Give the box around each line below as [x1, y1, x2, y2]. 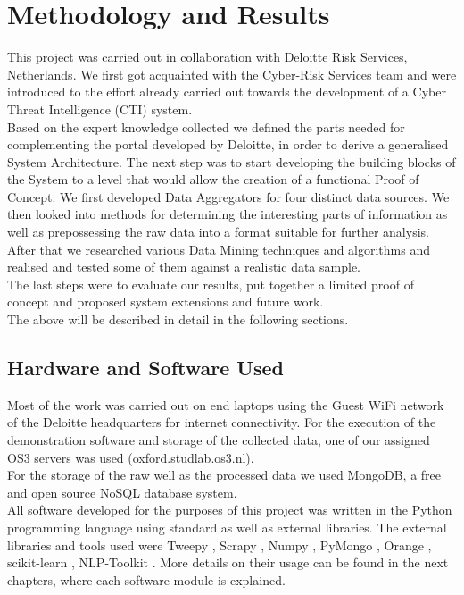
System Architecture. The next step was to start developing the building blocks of [7, 152, 456, 171]
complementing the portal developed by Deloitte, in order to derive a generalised [7, 135, 449, 154]
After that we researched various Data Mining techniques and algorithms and [7, 239, 430, 258]
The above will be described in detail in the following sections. [7, 310, 349, 329]
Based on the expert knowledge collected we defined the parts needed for [7, 117, 405, 136]
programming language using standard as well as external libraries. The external [7, 517, 447, 536]
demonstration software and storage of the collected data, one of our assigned [7, 431, 430, 449]
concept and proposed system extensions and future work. [7, 292, 324, 311]
